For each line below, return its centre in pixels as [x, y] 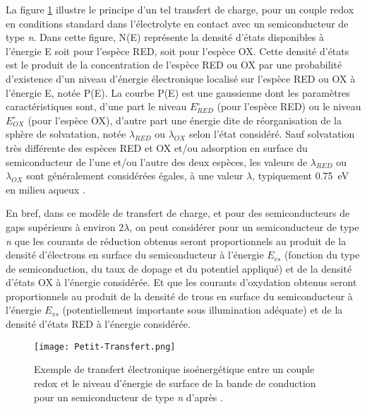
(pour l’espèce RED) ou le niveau [289, 106]
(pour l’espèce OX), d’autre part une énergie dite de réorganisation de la [185, 120]
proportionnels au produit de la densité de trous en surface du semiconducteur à [179, 296]
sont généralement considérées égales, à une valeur [135, 176]
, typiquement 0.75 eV [301, 176]
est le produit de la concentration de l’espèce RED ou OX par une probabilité [174, 65]
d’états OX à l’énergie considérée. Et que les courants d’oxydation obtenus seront [181, 282]
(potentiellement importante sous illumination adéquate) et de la [203, 310]
